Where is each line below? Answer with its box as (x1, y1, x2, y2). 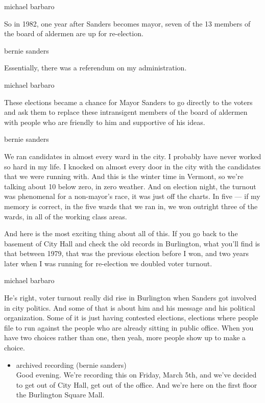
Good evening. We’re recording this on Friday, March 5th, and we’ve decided (16, 369, 257, 380)
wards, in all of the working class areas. (4, 211, 127, 221)
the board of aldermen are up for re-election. (4, 28, 143, 39)
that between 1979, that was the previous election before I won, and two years (4, 248, 249, 259)
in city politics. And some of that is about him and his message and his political (4, 302, 255, 313)
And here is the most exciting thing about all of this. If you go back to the (4, 228, 238, 239)
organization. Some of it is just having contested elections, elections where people (4, 312, 258, 323)
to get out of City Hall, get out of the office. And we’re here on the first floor (16, 379, 257, 390)
